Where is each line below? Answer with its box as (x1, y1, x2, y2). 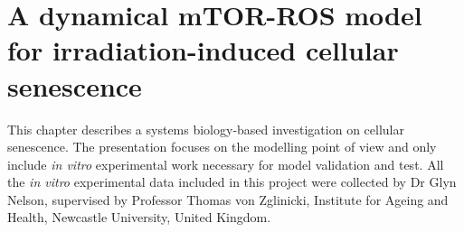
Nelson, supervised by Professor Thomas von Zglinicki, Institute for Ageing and (7, 190, 449, 209)
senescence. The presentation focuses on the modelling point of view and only (7, 137, 437, 156)
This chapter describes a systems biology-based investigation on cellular (7, 119, 404, 138)
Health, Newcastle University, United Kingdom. (7, 208, 271, 227)
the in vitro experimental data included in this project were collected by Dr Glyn (7, 172, 457, 191)
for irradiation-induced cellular (7, 32, 399, 69)
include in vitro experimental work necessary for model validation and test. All (7, 154, 444, 173)
